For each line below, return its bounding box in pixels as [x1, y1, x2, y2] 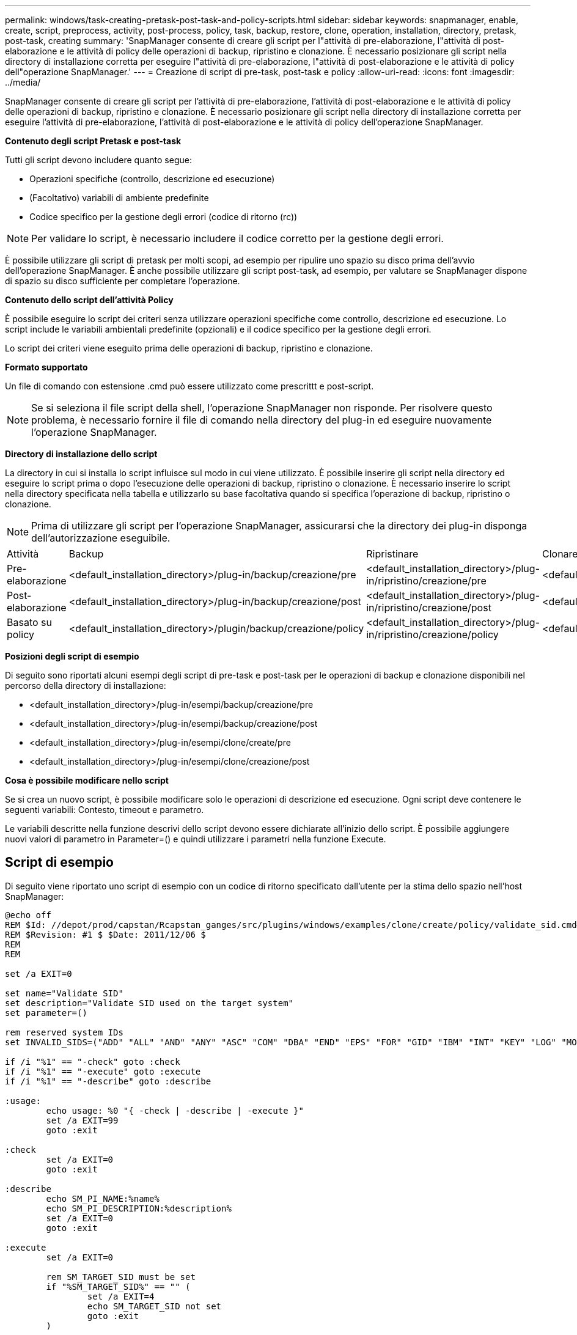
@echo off [5, 910, 51, 920]
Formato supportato [5, 362, 88, 372]
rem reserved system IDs [5, 1027, 123, 1037]
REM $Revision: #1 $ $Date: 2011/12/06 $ [5, 929, 206, 940]
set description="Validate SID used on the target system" [5, 998, 294, 1008]
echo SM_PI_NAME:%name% [46, 1193, 160, 1204]
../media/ [5, 77, 41, 87]
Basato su [7, 616, 52, 628]
